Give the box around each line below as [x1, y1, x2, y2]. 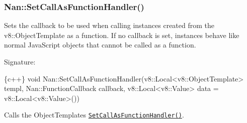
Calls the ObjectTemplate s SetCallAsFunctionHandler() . [4, 109, 184, 120]
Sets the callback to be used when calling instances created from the [4, 20, 215, 30]
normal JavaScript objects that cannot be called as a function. [4, 39, 196, 50]
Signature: [4, 56, 36, 66]
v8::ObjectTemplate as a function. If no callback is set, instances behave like [4, 29, 239, 40]
